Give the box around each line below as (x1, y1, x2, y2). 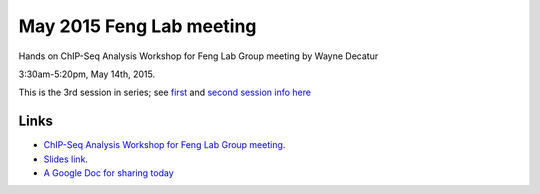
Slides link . (43, 153, 89, 165)
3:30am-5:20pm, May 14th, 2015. (18, 68, 155, 80)
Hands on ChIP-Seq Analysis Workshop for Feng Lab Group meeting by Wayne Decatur (18, 50, 379, 62)
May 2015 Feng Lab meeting (18, 15, 257, 37)
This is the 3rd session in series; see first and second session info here (18, 86, 312, 99)
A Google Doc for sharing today (43, 167, 174, 179)
